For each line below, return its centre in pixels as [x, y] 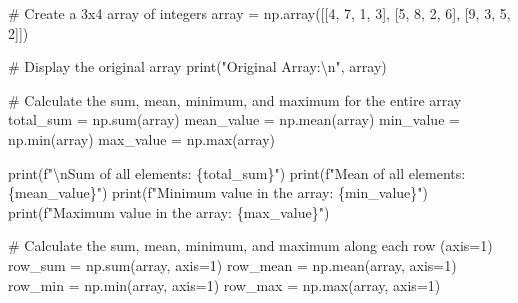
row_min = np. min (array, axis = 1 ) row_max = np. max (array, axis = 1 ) [224, 284]
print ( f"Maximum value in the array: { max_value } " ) [169, 211]
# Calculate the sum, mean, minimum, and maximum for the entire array [235, 99]
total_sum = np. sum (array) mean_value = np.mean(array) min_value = [234, 119]
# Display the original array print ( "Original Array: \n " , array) [197, 66]
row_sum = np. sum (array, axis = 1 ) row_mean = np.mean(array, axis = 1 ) [232, 264]
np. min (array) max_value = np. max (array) [142, 138]
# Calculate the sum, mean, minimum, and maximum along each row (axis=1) [250, 245]
